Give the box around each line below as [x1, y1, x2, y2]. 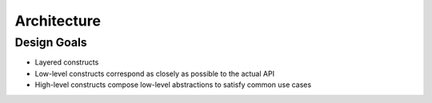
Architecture [14, 12, 102, 30]
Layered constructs [34, 57, 99, 67]
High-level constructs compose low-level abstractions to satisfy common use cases [34, 80, 312, 89]
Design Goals [14, 35, 87, 50]
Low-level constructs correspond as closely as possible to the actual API [34, 69, 275, 78]
